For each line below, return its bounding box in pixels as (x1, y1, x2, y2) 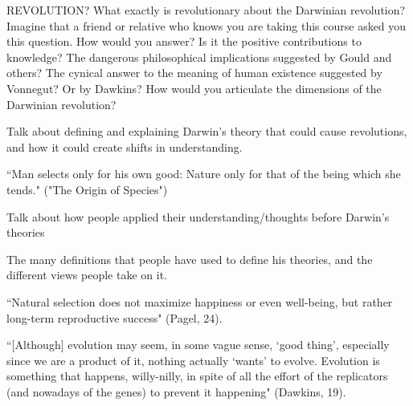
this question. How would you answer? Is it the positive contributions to (6, 33, 362, 50)
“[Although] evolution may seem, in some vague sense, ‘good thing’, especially (6, 336, 390, 353)
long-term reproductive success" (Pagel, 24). (6, 309, 223, 326)
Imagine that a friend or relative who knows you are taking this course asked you (6, 17, 407, 34)
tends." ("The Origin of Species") (6, 181, 168, 197)
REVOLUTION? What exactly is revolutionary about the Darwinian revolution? (6, 2, 406, 18)
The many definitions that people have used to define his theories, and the (6, 250, 373, 267)
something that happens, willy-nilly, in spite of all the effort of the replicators (6, 367, 388, 384)
